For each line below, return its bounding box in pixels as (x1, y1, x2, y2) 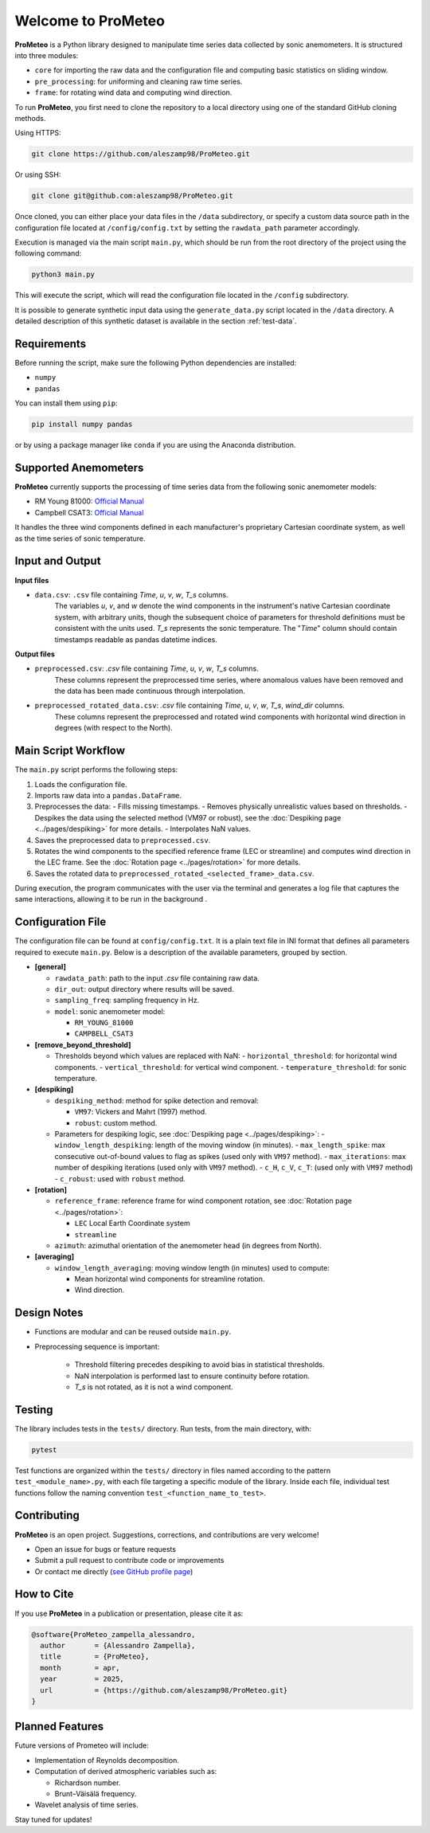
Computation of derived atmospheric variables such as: (34, 1767, 217, 1776)
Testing (14, 1403, 53, 1416)
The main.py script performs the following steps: (14, 765, 178, 774)
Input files (14, 575, 49, 585)
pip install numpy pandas (31, 420, 133, 429)
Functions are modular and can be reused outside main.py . (34, 1327, 231, 1337)
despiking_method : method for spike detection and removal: (54, 1095, 259, 1105)
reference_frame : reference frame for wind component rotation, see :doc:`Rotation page (54, 1196, 352, 1206)
